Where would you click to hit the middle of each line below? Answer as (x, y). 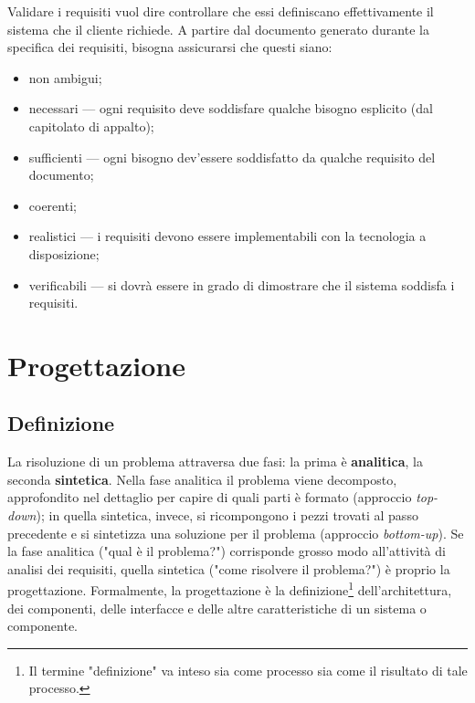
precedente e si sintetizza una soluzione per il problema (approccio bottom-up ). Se (236, 533)
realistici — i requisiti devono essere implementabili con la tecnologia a (227, 236)
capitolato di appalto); (91, 126)
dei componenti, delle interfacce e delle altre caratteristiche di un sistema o (217, 608)
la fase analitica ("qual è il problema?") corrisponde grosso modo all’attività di (227, 551)
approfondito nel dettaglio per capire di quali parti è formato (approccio (210, 497)
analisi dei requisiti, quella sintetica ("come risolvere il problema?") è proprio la (229, 568)
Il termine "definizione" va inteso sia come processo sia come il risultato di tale (248, 670)
